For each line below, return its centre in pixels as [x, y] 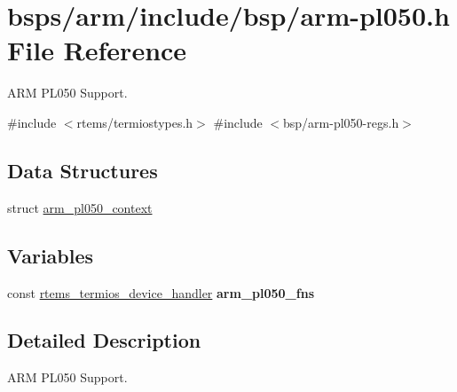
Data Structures [83, 170]
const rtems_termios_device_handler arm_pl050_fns [161, 292]
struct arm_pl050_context [80, 207]
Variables [51, 255]
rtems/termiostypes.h [135, 122]
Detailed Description [104, 340]
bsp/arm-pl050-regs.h [341, 122]
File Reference [97, 50]
